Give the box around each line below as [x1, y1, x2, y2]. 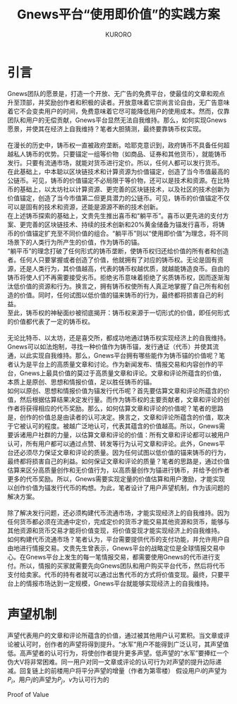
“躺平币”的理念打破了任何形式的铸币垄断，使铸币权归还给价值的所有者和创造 [7, 246, 229, 255]
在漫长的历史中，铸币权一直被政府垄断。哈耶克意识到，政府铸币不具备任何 [7, 140, 224, 149]
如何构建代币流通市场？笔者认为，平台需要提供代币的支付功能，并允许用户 [7, 535, 224, 543]
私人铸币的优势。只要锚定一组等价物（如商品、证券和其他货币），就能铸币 [13, 150, 227, 158]
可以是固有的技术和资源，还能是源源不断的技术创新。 [7, 202, 162, 211]
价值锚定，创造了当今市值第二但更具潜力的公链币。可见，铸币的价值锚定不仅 [7, 193, 230, 202]
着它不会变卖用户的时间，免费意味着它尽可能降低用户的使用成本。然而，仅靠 [7, 107, 230, 115]
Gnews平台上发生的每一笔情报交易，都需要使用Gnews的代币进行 [25, 552, 214, 561]
